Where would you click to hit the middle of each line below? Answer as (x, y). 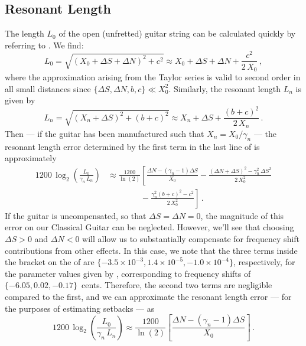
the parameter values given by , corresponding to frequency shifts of (128, 273)
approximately (31, 158)
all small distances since (48, 88)
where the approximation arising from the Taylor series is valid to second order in (153, 76)
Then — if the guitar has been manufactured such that (105, 133)
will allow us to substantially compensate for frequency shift (191, 239)
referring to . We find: (44, 45)
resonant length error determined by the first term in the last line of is (132, 146)
